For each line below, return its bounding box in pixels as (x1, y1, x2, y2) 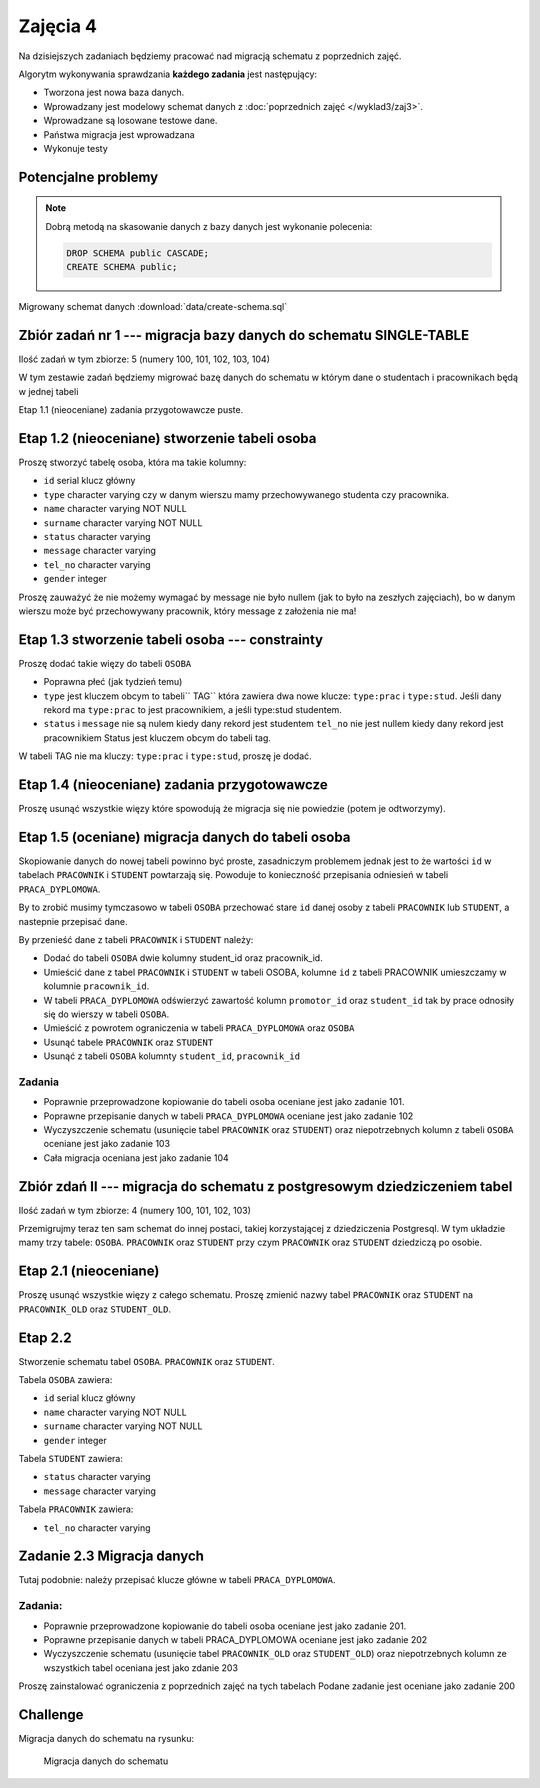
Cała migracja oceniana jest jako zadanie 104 (43, 1151, 229, 1164)
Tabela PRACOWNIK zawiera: (18, 1503, 134, 1515)
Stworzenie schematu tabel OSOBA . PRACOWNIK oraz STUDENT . (18, 1355, 275, 1367)
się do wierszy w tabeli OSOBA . (43, 1008, 170, 1020)
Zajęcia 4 (18, 15, 98, 37)
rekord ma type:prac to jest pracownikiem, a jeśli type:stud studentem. (43, 704, 342, 716)
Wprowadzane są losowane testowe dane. (43, 115, 218, 127)
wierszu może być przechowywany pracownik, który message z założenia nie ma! (18, 605, 357, 617)
